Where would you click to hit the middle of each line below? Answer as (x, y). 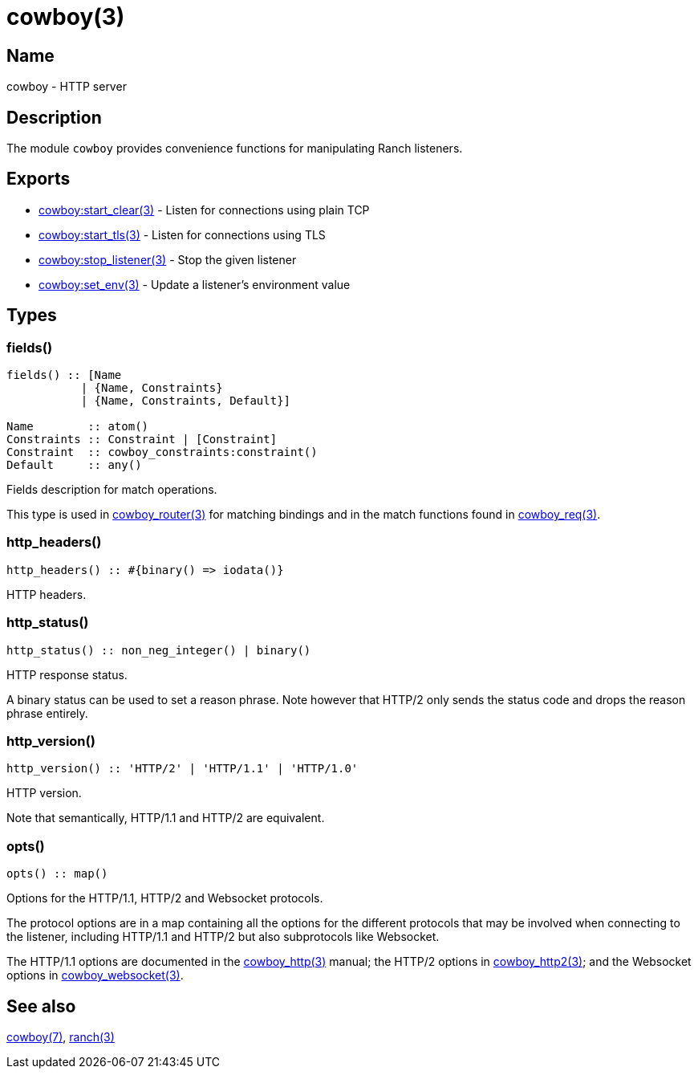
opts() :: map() (57, 874)
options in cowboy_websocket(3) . (95, 975)
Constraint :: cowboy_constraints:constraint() (162, 452)
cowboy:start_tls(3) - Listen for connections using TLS (182, 234)
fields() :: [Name (64, 375)
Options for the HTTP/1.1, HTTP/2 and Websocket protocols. (165, 898)
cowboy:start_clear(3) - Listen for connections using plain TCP (204, 210)
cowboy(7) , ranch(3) (61, 1036)
